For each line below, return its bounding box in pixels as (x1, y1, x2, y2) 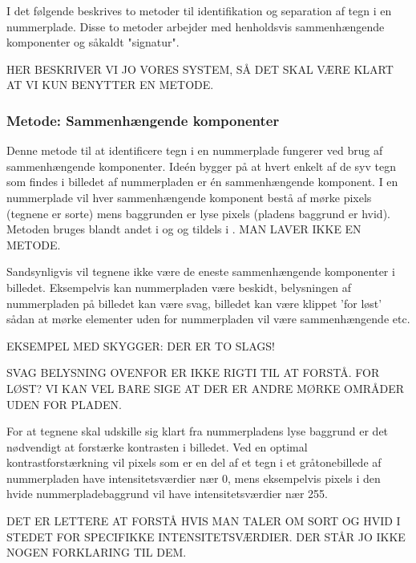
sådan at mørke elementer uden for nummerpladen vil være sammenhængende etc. (6, 310, 410, 327)
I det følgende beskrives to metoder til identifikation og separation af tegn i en (6, 2, 392, 18)
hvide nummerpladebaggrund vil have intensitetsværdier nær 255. (6, 485, 328, 502)
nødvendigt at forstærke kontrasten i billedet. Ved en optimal (6, 438, 308, 455)
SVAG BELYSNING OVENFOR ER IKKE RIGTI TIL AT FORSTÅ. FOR (6, 364, 380, 381)
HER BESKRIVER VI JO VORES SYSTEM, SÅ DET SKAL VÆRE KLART (6, 60, 394, 77)
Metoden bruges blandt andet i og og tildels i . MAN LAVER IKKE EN (6, 221, 361, 237)
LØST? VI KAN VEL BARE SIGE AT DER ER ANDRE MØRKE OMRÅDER (6, 379, 405, 396)
